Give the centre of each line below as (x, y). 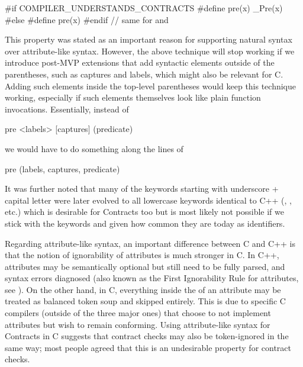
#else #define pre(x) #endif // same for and (87, 19)
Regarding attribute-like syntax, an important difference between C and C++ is (150, 243)
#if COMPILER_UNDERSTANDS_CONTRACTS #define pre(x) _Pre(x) (144, 8)
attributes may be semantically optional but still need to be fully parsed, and (145, 266)
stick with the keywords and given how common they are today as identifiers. (145, 223)
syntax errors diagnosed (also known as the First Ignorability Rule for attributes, (152, 278)
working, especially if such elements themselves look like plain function (133, 97)
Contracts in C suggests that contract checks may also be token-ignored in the (147, 336)
